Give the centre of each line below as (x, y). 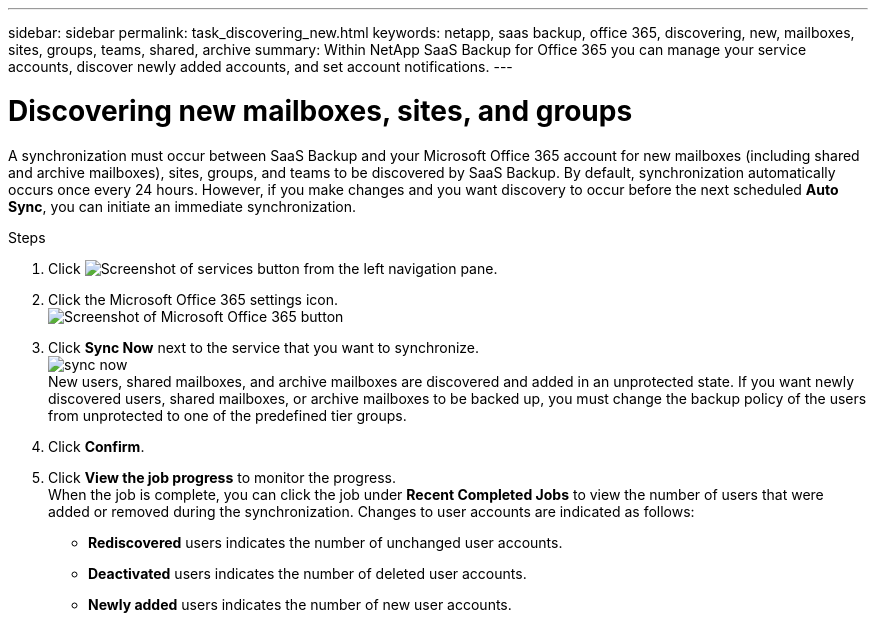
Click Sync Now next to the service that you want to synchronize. (264, 347)
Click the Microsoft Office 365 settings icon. (193, 299)
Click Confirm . (96, 446)
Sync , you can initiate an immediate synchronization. (182, 206)
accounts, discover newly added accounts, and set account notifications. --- (260, 66)
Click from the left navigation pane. (273, 268)
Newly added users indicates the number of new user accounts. (300, 604)
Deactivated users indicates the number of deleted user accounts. (307, 573)
